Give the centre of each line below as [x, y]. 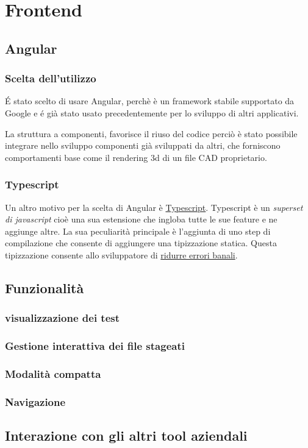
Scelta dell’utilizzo [51, 78]
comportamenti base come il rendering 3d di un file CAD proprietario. [136, 157]
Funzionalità [45, 287]
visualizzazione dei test [63, 318]
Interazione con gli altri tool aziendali [126, 436]
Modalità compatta [53, 373]
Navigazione [35, 401]
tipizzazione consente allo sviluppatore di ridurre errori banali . [121, 254]
